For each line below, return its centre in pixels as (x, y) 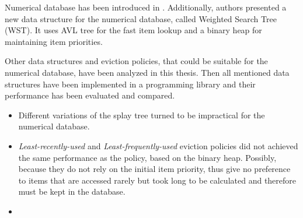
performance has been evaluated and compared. (90, 95)
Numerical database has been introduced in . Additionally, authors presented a (146, 7)
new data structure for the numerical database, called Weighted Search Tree (141, 18)
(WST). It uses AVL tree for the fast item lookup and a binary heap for (133, 30)
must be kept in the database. (72, 191)
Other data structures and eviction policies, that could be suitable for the (136, 61)
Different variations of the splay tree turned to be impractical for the (142, 115)
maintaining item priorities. (54, 41)
